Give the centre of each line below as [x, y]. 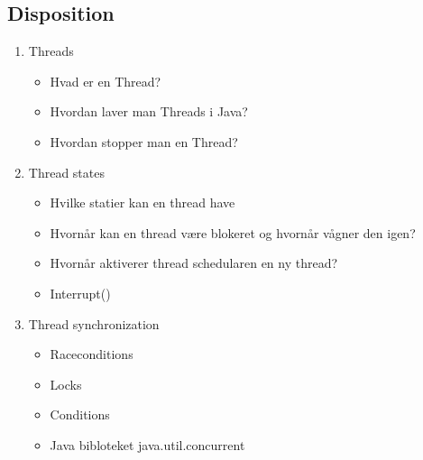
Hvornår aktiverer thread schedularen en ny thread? [194, 263]
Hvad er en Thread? [106, 81]
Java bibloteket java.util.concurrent [147, 444]
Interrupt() [80, 293]
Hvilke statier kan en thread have [143, 202]
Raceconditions [92, 354]
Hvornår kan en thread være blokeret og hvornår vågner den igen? [233, 232]
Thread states [66, 172]
